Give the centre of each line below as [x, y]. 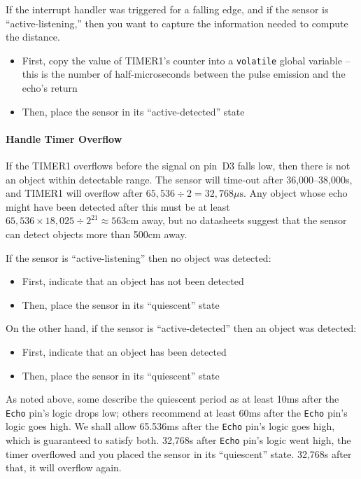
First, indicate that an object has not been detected [133, 281]
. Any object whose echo [295, 193]
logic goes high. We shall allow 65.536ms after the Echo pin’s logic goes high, [170, 426]
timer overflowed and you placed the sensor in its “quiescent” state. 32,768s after [179, 453]
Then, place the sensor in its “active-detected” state [133, 111]
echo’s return [50, 88]
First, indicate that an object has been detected [124, 351]
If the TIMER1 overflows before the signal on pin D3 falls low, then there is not [178, 166]
